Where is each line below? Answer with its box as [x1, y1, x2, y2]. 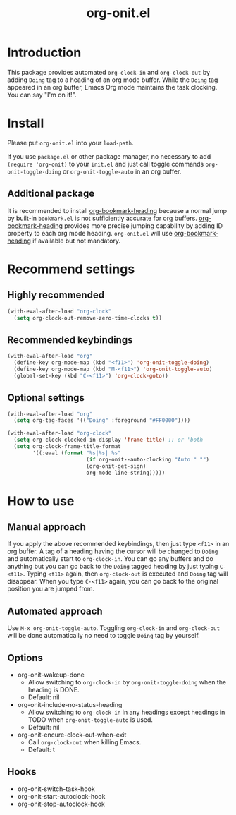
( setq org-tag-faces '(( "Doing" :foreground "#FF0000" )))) [13, 417, 191, 424]
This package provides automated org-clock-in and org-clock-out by [7, 68, 210, 76]
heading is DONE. [27, 686, 80, 694]
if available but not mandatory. [32, 236, 121, 245]
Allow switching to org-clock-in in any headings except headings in [27, 708, 225, 717]
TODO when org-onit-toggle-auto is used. [27, 716, 154, 724]
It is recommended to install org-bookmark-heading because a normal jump [7, 206, 228, 215]
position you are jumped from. [7, 584, 95, 593]
